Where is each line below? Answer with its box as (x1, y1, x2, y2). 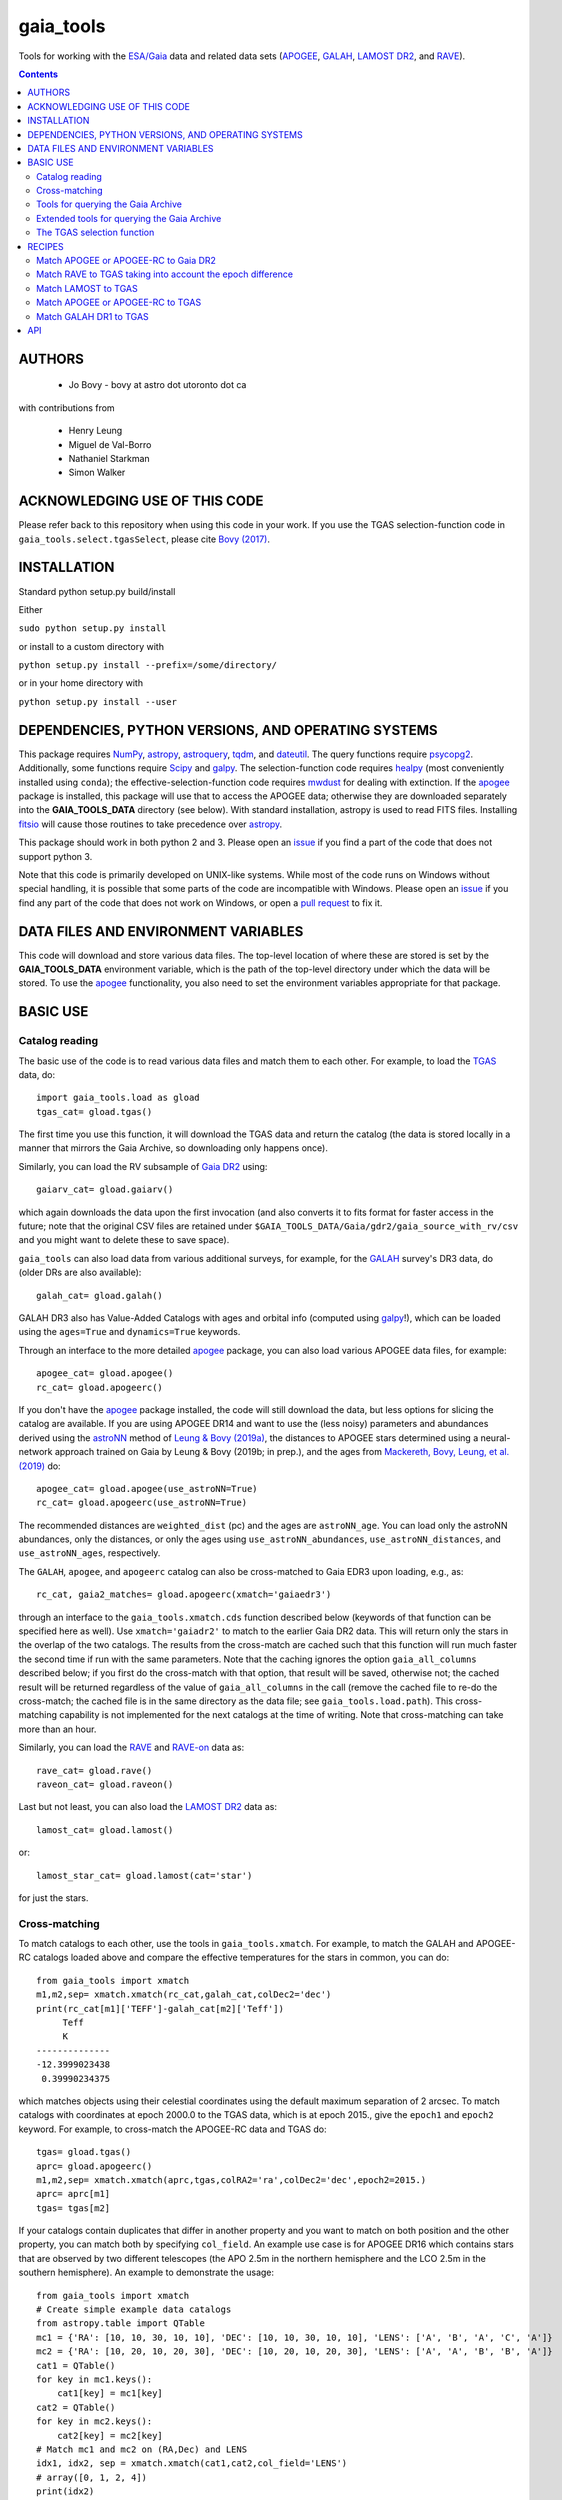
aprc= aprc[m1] (36, 2188, 111, 2200)
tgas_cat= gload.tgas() (36, 1106, 153, 1117)
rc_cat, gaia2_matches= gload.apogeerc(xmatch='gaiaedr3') (36, 1589, 332, 1600)
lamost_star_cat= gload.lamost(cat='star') (36, 1870, 253, 1881)
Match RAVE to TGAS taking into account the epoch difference (36, 268, 294, 280)
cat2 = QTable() (36, 2401, 116, 2413)
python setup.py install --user (18, 696, 177, 707)
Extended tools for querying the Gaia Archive (36, 212, 222, 224)
